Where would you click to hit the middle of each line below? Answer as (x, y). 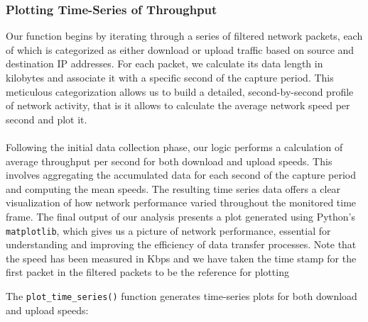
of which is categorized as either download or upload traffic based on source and (180, 49)
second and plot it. (47, 119)
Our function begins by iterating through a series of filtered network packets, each (184, 36)
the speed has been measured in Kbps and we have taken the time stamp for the (181, 258)
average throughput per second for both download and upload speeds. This (169, 161)
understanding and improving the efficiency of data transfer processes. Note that (181, 244)
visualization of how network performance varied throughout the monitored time (181, 202)
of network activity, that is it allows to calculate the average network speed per (178, 105)
